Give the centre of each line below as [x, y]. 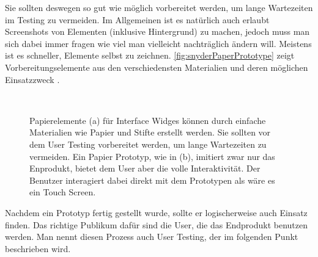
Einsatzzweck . [32, 79]
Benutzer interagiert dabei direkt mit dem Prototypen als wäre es [152, 180]
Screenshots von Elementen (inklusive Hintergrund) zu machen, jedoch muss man [157, 31]
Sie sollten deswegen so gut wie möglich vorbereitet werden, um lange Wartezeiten [159, 7]
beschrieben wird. [38, 248]
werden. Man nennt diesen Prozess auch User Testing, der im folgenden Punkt [152, 237]
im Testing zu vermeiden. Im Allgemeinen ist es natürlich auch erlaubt [137, 19]
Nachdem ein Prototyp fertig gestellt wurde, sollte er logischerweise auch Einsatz [156, 212]
